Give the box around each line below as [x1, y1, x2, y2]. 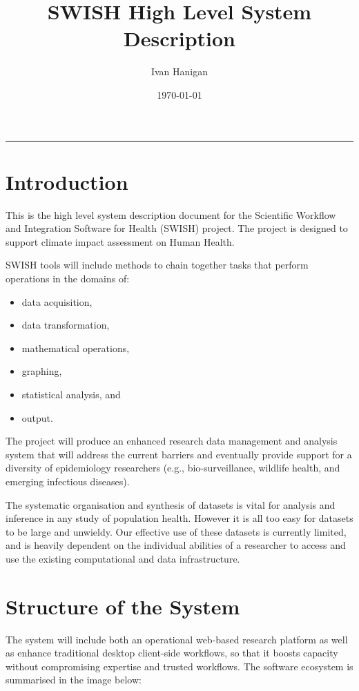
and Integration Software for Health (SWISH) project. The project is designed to [6, 221, 348, 235]
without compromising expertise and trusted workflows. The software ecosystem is [6, 659, 353, 673]
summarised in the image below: [6, 672, 142, 687]
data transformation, [21, 318, 110, 332]
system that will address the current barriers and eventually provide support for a [6, 447, 352, 461]
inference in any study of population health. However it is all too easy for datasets [6, 511, 353, 525]
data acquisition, [21, 294, 93, 309]
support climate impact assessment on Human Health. [6, 234, 235, 249]
